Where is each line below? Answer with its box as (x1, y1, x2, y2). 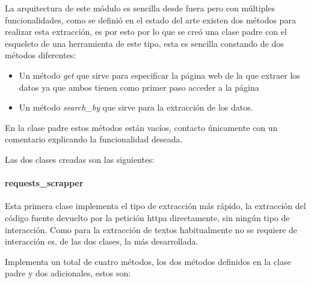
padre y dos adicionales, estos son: (5, 267, 131, 279)
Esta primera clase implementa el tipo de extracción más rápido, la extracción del (5, 199, 306, 212)
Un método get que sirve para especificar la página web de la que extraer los (19, 68, 300, 81)
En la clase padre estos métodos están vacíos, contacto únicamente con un (5, 121, 278, 133)
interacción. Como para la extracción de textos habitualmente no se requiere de (5, 223, 298, 236)
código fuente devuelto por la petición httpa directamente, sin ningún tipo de (5, 211, 290, 224)
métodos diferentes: (5, 49, 76, 61)
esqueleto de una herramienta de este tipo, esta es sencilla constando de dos (5, 37, 284, 49)
